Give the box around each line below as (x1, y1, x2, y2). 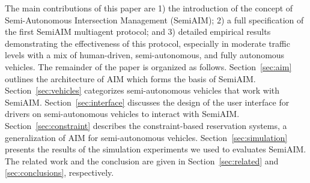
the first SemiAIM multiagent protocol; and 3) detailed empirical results (5, 25, 271, 38)
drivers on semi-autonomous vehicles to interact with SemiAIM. (5, 107, 240, 120)
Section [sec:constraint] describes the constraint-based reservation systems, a (5, 119, 287, 131)
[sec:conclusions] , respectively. (5, 166, 114, 179)
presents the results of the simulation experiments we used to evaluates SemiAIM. (5, 143, 306, 155)
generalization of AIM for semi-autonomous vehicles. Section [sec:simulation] (5, 131, 288, 143)
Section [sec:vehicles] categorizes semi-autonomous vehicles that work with (5, 84, 280, 97)
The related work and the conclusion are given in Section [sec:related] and (5, 154, 279, 167)
